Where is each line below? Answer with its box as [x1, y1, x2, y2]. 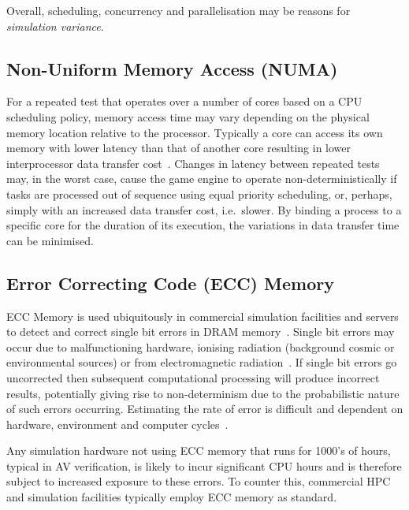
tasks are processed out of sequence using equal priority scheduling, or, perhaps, [6, 185, 392, 202]
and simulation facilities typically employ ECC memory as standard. [6, 489, 337, 505]
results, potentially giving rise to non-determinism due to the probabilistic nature [6, 385, 400, 401]
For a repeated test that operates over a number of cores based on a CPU [6, 93, 363, 110]
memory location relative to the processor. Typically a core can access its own [6, 124, 383, 140]
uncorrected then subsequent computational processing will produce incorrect [6, 369, 380, 385]
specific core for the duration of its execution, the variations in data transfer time [6, 217, 400, 233]
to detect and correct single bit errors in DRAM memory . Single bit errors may [6, 323, 395, 340]
